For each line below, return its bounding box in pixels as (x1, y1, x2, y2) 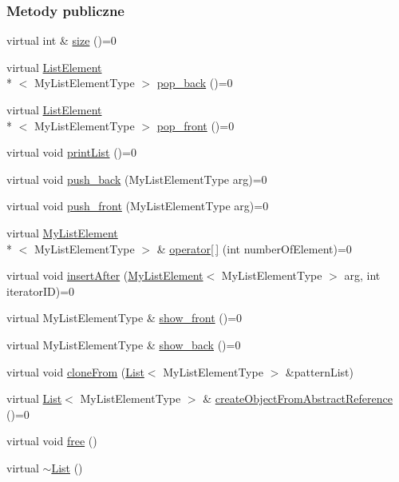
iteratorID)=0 (6, 282, 75, 299)
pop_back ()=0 (156, 74, 233, 91)
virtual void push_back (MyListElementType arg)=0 (6, 170, 267, 187)
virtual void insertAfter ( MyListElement (6, 267, 203, 284)
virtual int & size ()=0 (6, 32, 117, 49)
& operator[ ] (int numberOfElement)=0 (156, 240, 352, 257)
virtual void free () (6, 432, 97, 449)
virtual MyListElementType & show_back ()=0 (6, 336, 241, 353)
